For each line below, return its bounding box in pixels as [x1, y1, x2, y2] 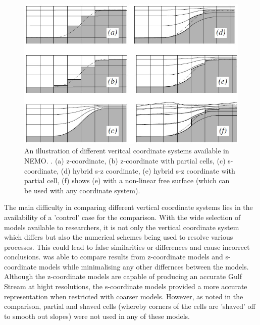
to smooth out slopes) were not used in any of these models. [4, 310, 190, 321]
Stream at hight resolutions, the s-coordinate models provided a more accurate [4, 281, 247, 292]
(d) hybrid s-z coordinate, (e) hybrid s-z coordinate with [61, 165, 235, 176]
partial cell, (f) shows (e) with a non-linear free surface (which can [24, 175, 230, 186]
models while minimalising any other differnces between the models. [38, 261, 249, 272]
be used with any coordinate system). [24, 185, 140, 195]
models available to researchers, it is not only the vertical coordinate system [4, 222, 239, 232]
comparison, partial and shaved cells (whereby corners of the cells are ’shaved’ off [4, 301, 255, 311]
